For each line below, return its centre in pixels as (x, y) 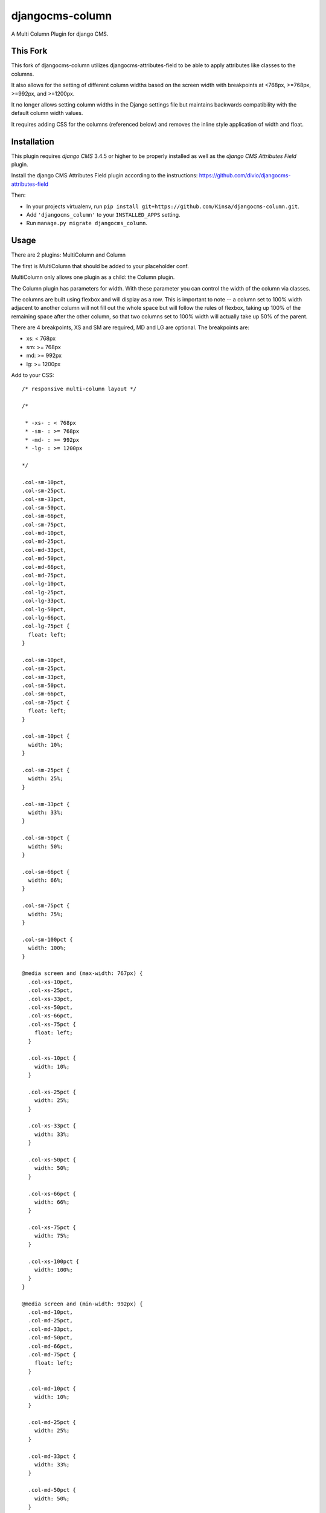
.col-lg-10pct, (44, 584)
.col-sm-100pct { (47, 939)
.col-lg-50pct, (44, 609)
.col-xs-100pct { (54, 1261)
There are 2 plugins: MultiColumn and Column (69, 255)
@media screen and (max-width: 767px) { (82, 973)
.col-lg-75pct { (46, 626)
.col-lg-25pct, (44, 592)
